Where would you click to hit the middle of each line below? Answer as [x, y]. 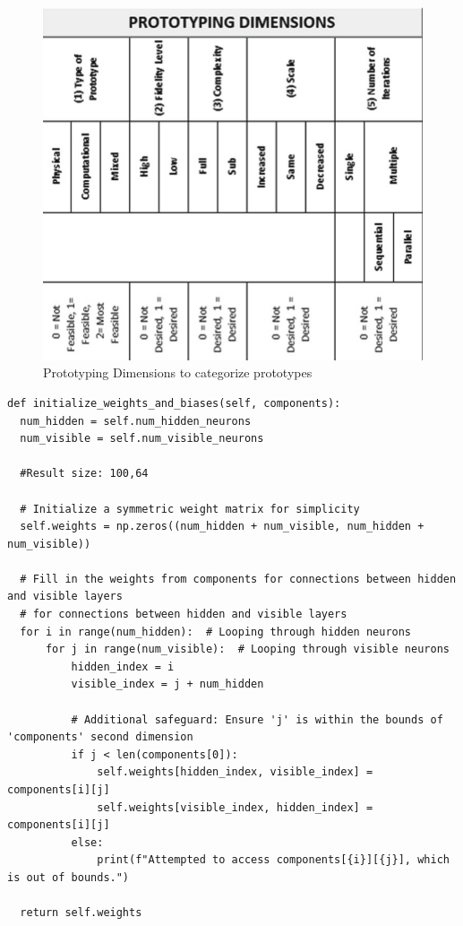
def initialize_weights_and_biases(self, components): [174, 403]
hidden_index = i [123, 666]
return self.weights [81, 913]
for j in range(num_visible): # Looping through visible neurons [247, 649]
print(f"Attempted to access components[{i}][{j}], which [273, 860]
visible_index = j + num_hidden [167, 684]
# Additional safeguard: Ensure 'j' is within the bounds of [257, 719]
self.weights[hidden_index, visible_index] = [235, 772]
